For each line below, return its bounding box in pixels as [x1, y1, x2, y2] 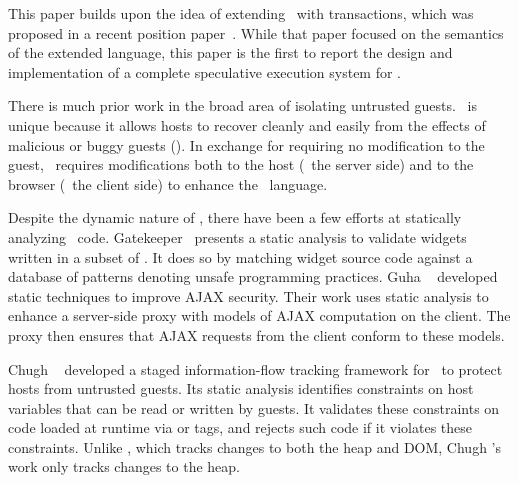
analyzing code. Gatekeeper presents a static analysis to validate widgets [8, 226, 467, 247]
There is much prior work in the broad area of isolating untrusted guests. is [8, 95, 477, 116]
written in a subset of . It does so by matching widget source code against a [8, 246, 473, 267]
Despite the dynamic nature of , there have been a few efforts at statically [8, 207, 462, 228]
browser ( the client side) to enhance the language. [8, 173, 328, 194]
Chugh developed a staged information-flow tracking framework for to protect [8, 358, 503, 379]
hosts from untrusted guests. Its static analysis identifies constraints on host [8, 378, 474, 399]
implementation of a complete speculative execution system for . [8, 61, 402, 82]
